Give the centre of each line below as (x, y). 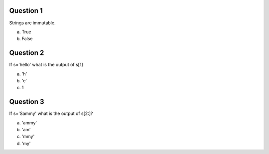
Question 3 (27, 102)
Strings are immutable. (32, 23)
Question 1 (26, 11)
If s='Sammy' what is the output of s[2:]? (51, 113)
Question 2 (27, 53)
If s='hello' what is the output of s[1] (46, 65)
